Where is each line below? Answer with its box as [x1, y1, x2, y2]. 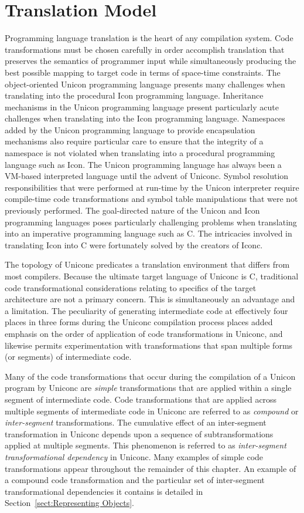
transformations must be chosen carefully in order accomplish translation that [5, 43, 285, 55]
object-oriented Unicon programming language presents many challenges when [5, 77, 285, 90]
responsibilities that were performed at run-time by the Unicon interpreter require [5, 181, 299, 193]
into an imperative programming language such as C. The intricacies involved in [5, 227, 292, 239]
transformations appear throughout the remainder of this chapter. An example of [5, 462, 296, 474]
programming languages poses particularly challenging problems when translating [5, 215, 297, 228]
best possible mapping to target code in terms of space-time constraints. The [5, 66, 281, 78]
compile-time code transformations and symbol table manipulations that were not [5, 193, 298, 205]
